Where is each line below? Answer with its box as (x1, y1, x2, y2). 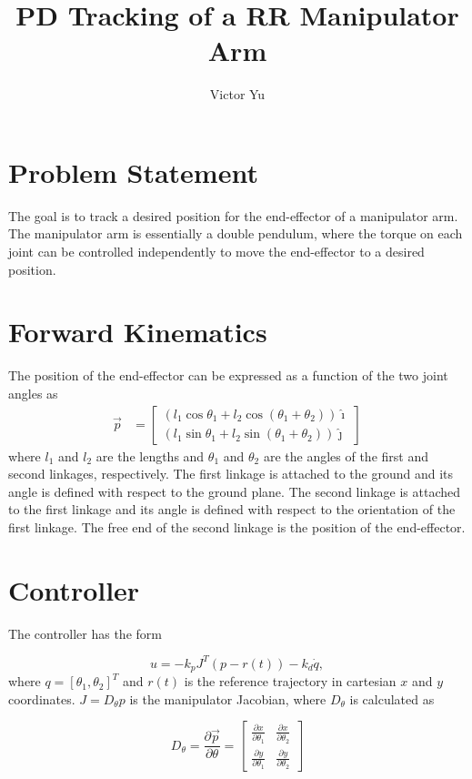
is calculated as (349, 689, 435, 708)
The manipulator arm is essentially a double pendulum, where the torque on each (8, 224, 463, 243)
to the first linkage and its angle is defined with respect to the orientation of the (8, 500, 456, 519)
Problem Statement (8, 153, 258, 190)
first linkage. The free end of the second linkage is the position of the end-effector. (8, 517, 466, 536)
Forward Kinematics (8, 313, 267, 350)
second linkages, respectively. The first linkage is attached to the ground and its (8, 464, 454, 483)
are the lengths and (95, 446, 205, 465)
